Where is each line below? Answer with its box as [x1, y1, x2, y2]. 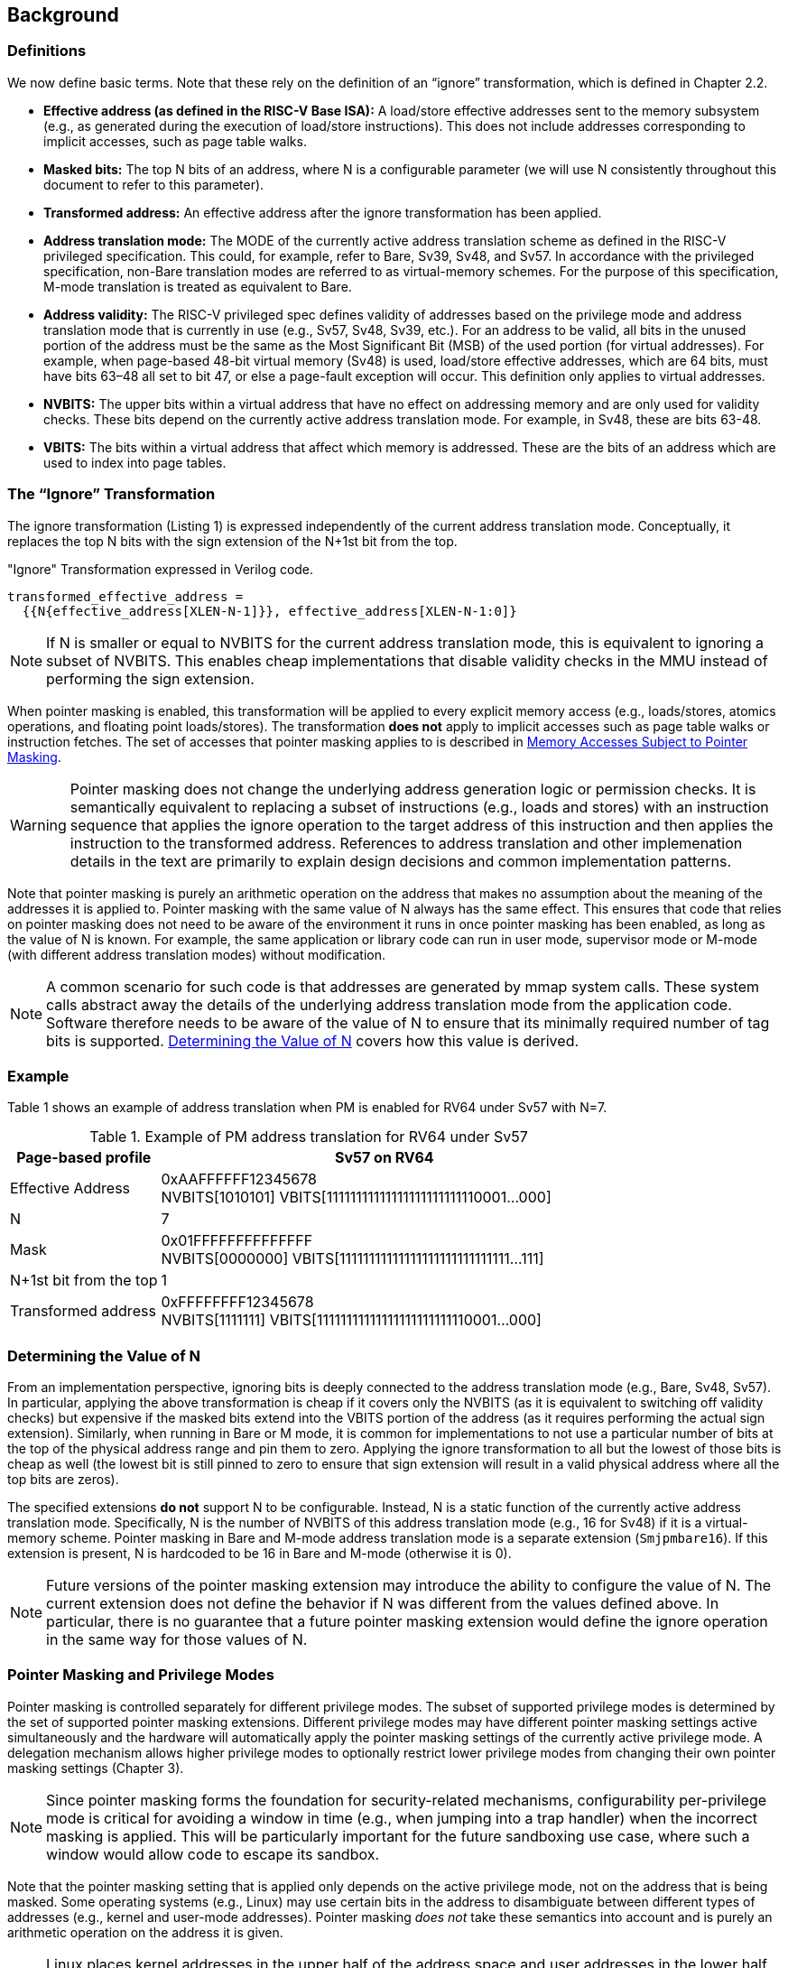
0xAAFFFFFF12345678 [161, 1170, 317, 1189]
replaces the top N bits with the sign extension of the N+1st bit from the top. [7, 533, 458, 549]
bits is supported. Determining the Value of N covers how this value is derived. [46, 1031, 579, 1050]
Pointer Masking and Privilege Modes [7, 1666, 274, 1685]
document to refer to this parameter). [43, 176, 264, 192]
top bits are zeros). [7, 1471, 119, 1488]
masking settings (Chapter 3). [7, 1759, 184, 1776]
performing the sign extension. [46, 669, 255, 688]
